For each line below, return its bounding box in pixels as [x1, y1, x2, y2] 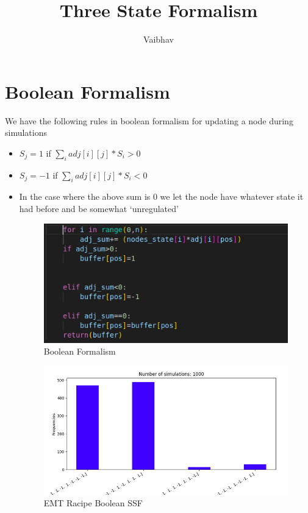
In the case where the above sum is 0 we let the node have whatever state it [19, 190, 304, 203]
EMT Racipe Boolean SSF [43, 497, 143, 509]
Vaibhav [143, 33, 174, 46]
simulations [5, 126, 47, 139]
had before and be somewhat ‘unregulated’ [19, 202, 179, 215]
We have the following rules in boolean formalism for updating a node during [5, 114, 293, 127]
